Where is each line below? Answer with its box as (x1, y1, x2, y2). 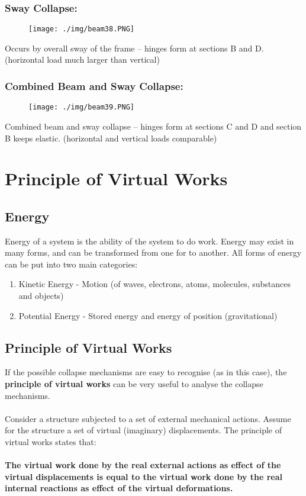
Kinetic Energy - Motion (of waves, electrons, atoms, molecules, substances (18, 278, 291, 290)
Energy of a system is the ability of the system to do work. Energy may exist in (5, 234, 294, 247)
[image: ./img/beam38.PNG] (28, 25, 134, 34)
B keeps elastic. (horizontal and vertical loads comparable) (5, 131, 217, 144)
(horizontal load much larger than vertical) (5, 53, 160, 66)
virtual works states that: (5, 436, 96, 448)
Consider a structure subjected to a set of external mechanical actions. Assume (5, 412, 291, 424)
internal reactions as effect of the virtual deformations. (5, 482, 233, 494)
